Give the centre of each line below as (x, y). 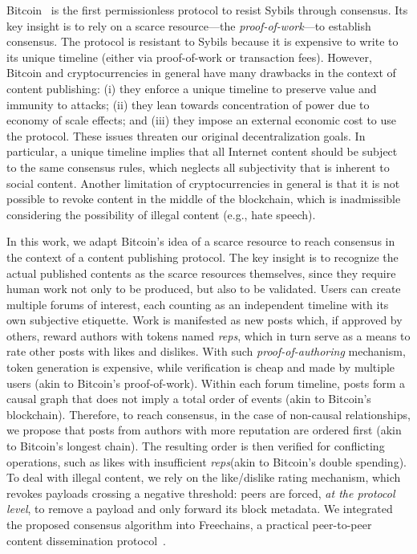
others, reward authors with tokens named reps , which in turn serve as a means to (208, 335)
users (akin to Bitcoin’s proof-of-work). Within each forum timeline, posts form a (206, 383)
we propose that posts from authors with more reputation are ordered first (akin (204, 430)
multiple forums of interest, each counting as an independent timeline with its (198, 304)
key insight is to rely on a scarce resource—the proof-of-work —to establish (189, 25)
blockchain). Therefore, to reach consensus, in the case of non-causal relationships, (208, 414)
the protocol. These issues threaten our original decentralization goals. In (186, 135)
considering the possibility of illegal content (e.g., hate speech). (161, 214)
